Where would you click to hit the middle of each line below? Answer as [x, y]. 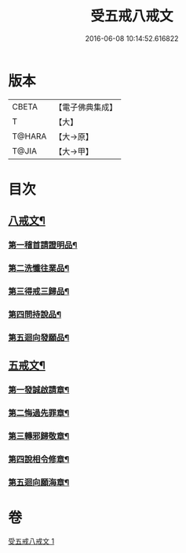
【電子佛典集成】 [86, 107]
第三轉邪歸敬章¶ [39, 436]
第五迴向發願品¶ [39, 337]
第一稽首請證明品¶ [43, 245]
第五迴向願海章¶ [39, 482]
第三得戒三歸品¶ [39, 291]
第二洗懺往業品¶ [39, 269]
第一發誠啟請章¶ [39, 390]
